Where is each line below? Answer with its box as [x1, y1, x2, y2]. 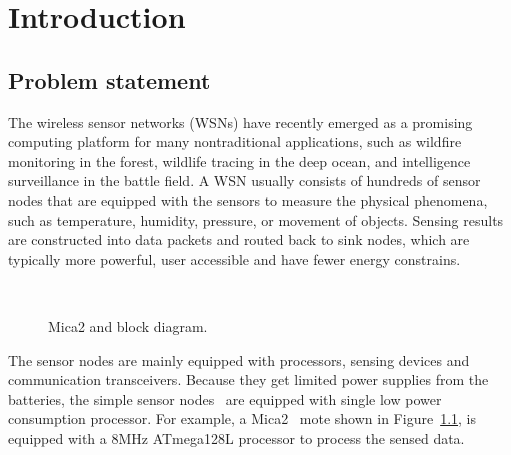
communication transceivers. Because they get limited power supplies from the [8, 369, 489, 390]
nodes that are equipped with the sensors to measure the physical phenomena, [8, 189, 488, 210]
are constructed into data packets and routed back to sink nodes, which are [8, 229, 470, 250]
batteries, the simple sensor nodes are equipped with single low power [8, 388, 442, 409]
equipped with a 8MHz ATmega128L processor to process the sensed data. [8, 427, 465, 448]
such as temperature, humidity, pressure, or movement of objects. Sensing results [8, 209, 504, 230]
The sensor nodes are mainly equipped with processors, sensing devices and [8, 349, 470, 370]
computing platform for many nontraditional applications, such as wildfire [8, 131, 462, 152]
